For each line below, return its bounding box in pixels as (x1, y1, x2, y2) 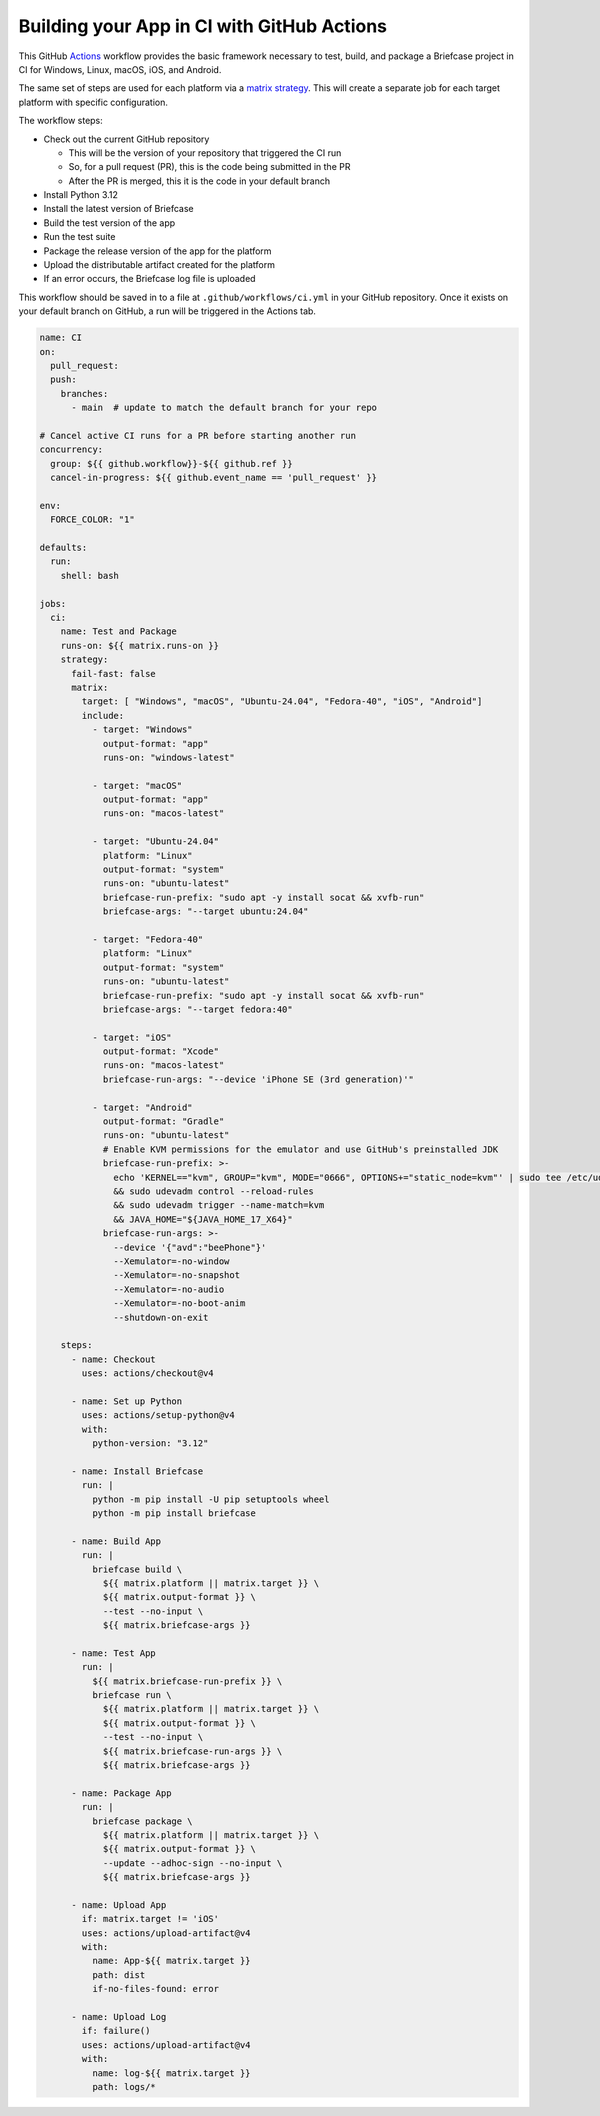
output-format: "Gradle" (102, 1116, 225, 1127)
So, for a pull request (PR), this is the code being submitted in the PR (68, 161, 351, 173)
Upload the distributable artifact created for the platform (43, 259, 275, 271)
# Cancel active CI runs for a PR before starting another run (39, 430, 357, 441)
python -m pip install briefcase (91, 1507, 257, 1519)
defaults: (39, 542, 88, 554)
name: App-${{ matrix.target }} (91, 1955, 251, 1967)
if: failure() (81, 2025, 151, 2037)
